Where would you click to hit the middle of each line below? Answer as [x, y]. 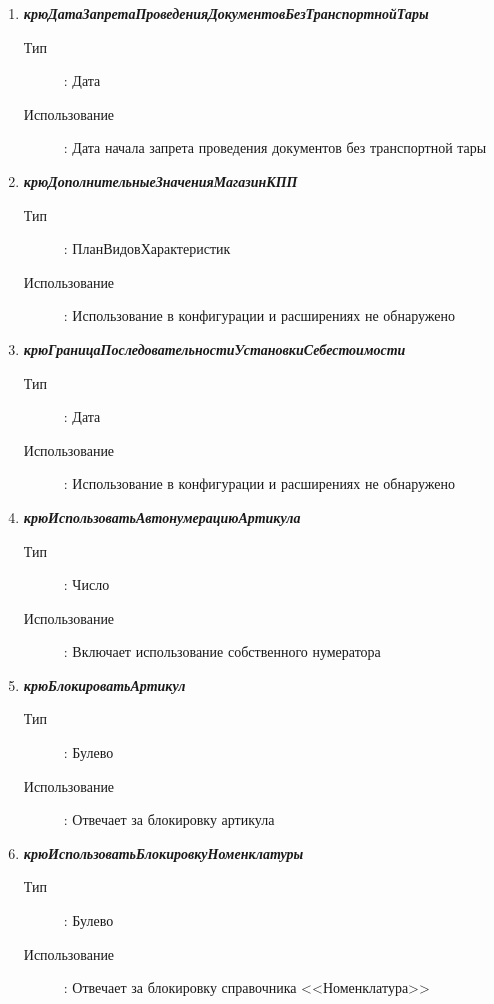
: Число [86, 584]
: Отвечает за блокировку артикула [169, 819]
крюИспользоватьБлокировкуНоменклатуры [163, 852]
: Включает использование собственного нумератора [222, 651]
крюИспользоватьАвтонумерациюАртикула [162, 516]
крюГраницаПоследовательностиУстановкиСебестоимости [214, 348]
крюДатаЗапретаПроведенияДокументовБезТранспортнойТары [226, 13]
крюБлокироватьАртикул [104, 684]
